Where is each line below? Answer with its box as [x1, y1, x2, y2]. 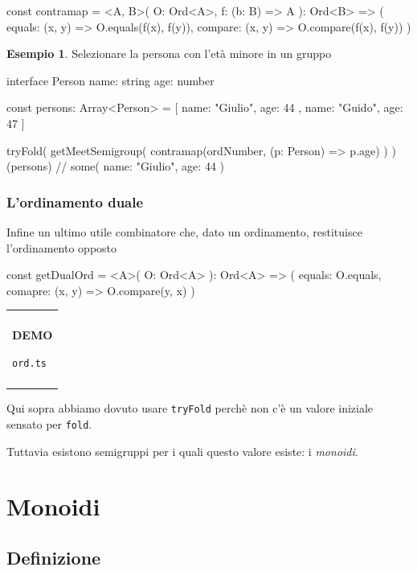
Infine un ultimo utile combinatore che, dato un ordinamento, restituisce [6, 223, 362, 240]
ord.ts [12, 357, 47, 369]
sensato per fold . [6, 416, 92, 432]
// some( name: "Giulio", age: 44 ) [55, 158, 225, 175]
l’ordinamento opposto [6, 239, 117, 256]
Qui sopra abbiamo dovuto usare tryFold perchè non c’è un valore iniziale [6, 400, 374, 417]
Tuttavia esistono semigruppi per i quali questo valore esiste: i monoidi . [6, 442, 358, 459]
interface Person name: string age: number [6, 72, 215, 88]
